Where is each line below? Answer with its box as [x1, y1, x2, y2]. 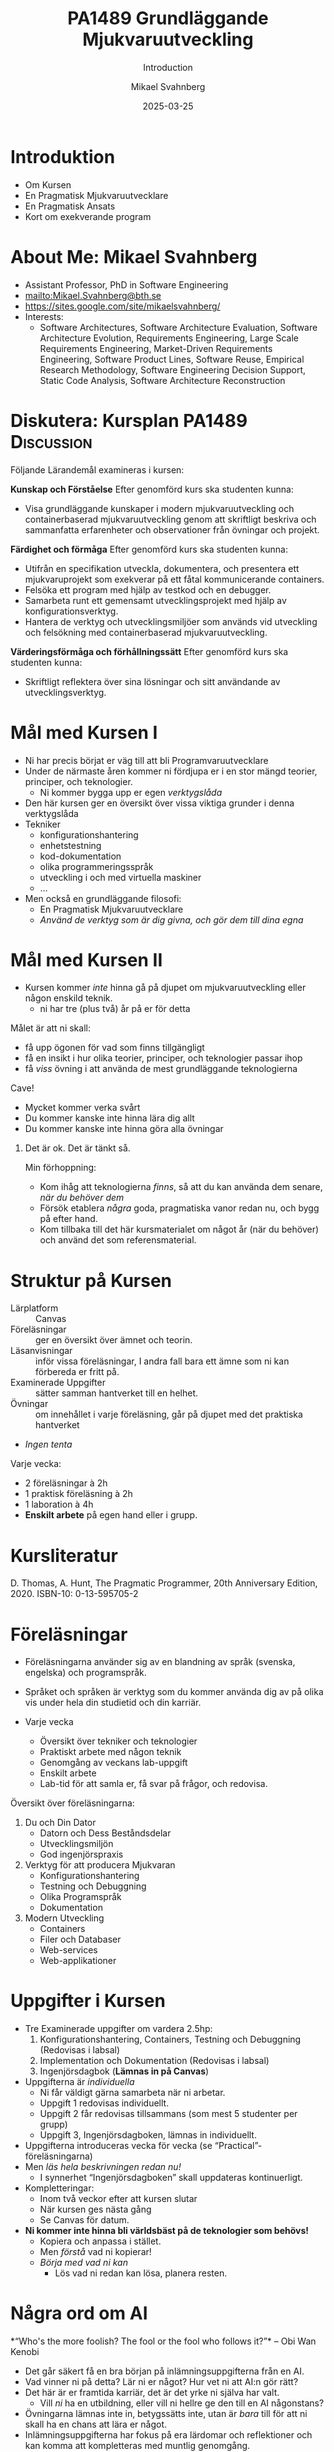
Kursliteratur [10, 1544, 118, 1567]
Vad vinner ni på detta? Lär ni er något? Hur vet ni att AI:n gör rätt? [24, 2376, 299, 2388]
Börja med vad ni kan [39, 2257, 128, 2269]
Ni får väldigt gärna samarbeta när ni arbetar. [39, 2087, 226, 2099]
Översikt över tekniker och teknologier [39, 1735, 198, 1747]
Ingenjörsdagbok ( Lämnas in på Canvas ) [39, 2065, 210, 2077]
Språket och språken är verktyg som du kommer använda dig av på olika [24, 1686, 324, 1698]
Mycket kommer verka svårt [24, 1102, 141, 1114]
